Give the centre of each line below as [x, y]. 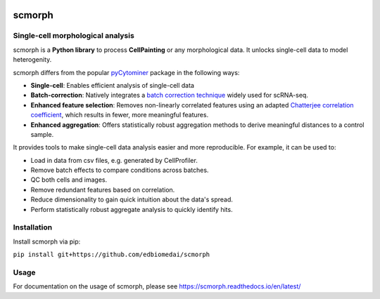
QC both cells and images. [69, 180]
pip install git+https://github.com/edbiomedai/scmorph [112, 255]
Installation [33, 227]
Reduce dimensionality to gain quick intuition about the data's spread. [132, 199]
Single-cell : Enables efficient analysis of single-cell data [113, 85]
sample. [42, 134]
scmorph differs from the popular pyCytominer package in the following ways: [126, 72]
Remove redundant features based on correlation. [103, 190]
